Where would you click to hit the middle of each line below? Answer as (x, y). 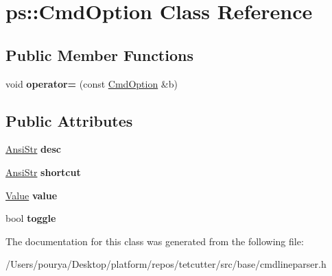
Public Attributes (69, 120)
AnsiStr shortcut (43, 172)
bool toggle (31, 218)
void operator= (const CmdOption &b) (92, 83)
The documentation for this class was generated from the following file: (155, 241)
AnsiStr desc (33, 149)
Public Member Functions (99, 54)
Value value (32, 195)
